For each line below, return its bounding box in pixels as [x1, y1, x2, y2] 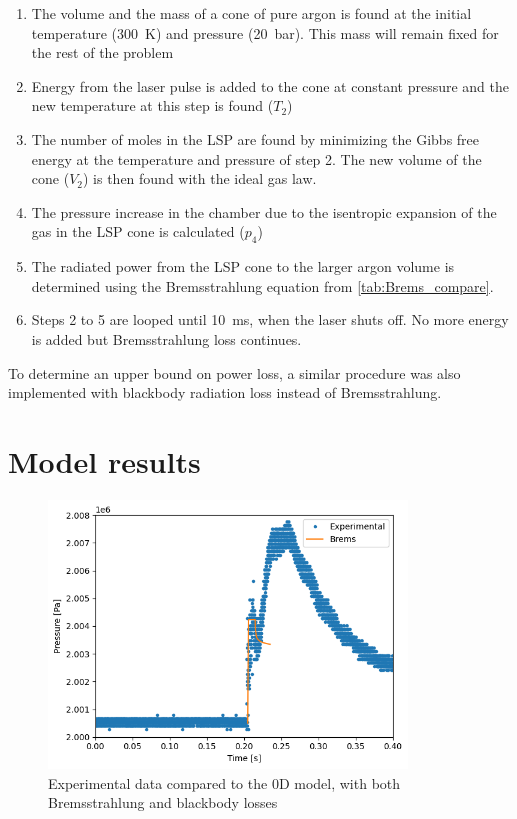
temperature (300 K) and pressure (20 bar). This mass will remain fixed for [31, 22, 499, 43]
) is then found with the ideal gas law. [82, 168, 317, 189]
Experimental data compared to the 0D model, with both [48, 772, 401, 793]
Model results [8, 440, 201, 481]
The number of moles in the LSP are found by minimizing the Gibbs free [31, 128, 480, 149]
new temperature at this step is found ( [31, 95, 274, 116]
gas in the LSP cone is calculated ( [31, 221, 245, 242]
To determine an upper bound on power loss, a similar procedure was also [8, 362, 461, 383]
